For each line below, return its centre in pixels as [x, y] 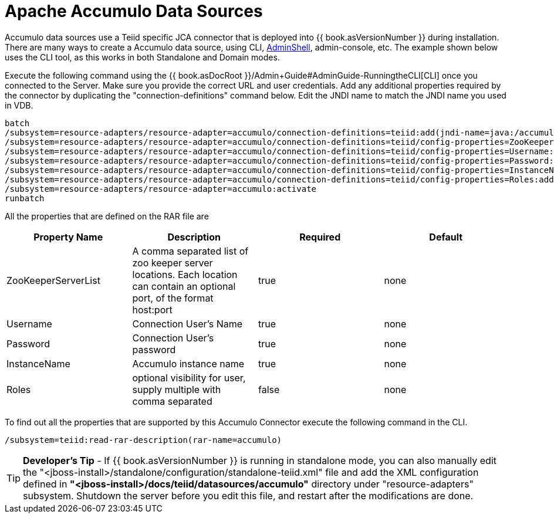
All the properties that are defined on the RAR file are [107, 216]
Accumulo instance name [188, 363]
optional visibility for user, [189, 378]
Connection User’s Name [188, 324]
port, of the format [173, 298]
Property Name [68, 237]
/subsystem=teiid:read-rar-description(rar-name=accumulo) [143, 440]
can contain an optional [184, 286]
